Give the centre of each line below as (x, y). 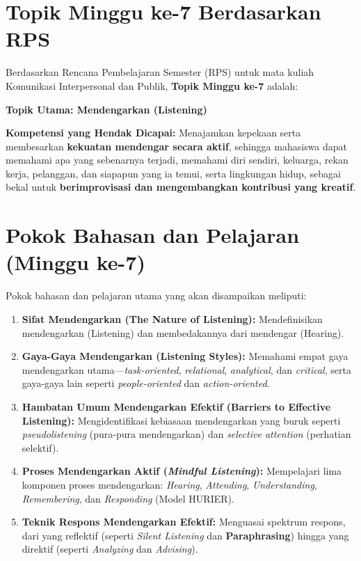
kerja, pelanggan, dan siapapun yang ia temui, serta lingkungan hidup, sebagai (173, 173)
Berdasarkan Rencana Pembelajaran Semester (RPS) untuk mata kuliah (160, 72)
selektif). (40, 447)
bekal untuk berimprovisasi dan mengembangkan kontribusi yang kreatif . (181, 187)
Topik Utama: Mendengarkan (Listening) (106, 109)
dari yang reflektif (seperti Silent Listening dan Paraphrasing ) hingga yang (185, 535)
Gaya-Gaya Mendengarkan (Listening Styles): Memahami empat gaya (185, 356)
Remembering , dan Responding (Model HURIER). (128, 498)
